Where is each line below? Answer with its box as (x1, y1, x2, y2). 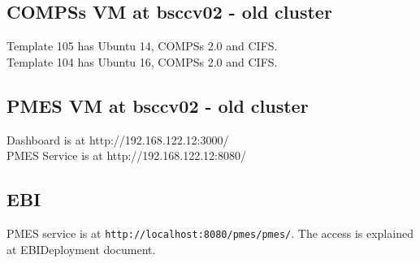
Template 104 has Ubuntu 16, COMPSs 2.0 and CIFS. (6, 53, 278, 70)
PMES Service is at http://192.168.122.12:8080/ (6, 147, 246, 164)
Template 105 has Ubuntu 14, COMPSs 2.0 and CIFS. (6, 37, 278, 54)
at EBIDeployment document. (6, 240, 156, 257)
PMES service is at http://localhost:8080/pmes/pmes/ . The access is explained (6, 224, 414, 241)
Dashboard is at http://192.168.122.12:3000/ (6, 131, 229, 148)
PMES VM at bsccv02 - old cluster (6, 93, 309, 118)
